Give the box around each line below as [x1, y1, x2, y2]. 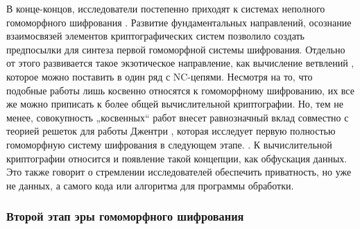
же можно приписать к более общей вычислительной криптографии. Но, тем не [6, 96, 343, 111]
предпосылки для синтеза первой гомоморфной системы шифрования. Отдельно [6, 42, 345, 56]
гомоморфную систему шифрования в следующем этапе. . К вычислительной [6, 137, 332, 151]
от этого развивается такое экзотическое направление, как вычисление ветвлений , [6, 56, 354, 70]
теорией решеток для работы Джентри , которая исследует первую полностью [6, 124, 336, 138]
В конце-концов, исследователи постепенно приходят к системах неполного [6, 1, 325, 15]
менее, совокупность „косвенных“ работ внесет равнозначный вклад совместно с [6, 110, 349, 124]
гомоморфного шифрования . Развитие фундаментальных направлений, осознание [6, 15, 352, 29]
